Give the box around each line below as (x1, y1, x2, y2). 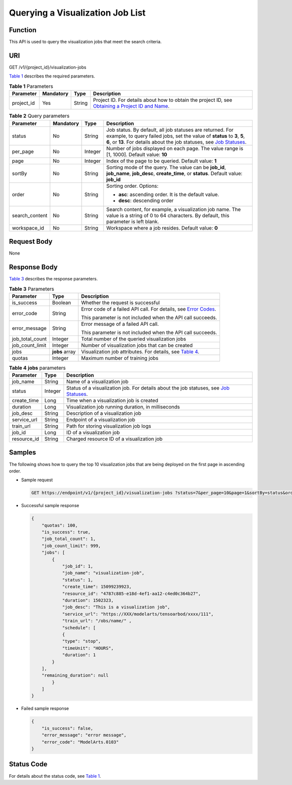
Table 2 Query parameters (9, 113, 70, 119)
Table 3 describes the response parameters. (9, 275, 98, 281)
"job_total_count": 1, (41, 536, 96, 542)
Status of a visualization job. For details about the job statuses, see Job (66, 385, 230, 392)
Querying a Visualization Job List (9, 7, 146, 18)
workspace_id (12, 224, 44, 231)
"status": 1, (62, 577, 93, 583)
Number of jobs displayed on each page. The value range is (106, 145, 243, 152)
